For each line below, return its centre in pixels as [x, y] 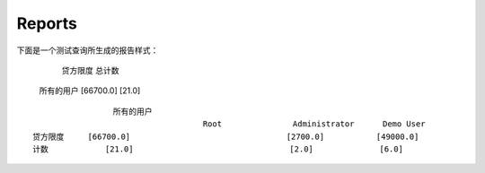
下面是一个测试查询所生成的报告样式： [88, 50]
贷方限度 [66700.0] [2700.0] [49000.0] [226, 136]
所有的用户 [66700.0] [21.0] [90, 91]
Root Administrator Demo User [314, 124]
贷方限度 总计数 [90, 70]
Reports [47, 23]
